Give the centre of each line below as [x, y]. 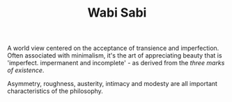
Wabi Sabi [117, 13]
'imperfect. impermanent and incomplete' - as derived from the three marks [116, 63]
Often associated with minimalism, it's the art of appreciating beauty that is [115, 56]
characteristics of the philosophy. [55, 91]
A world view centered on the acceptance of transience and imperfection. [113, 48]
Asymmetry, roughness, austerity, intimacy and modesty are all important [113, 84]
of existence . [26, 70]
